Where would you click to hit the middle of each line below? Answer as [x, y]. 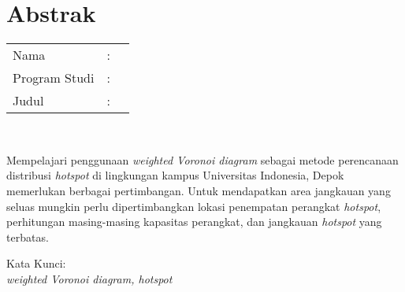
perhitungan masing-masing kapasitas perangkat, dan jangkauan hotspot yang [194, 222]
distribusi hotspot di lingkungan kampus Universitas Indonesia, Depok [175, 175]
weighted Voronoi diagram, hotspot [89, 278]
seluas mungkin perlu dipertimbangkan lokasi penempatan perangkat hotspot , [194, 206]
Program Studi [54, 78]
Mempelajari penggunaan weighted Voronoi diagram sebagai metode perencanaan [202, 159]
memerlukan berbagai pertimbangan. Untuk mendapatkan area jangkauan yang [199, 190]
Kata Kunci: [36, 263]
